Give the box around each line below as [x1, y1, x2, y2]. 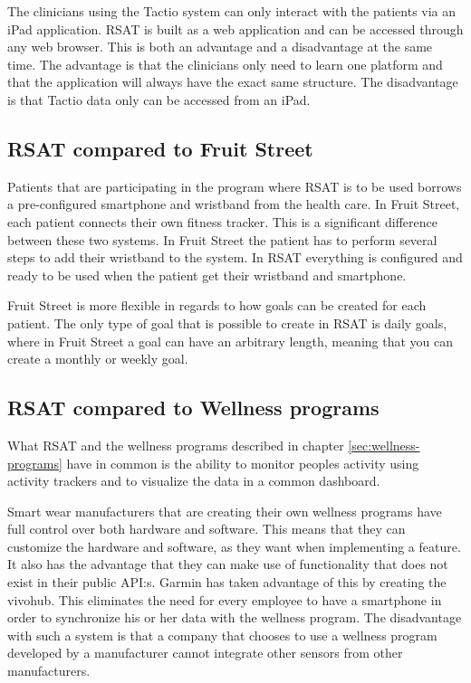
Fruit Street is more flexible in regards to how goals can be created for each [7, 296, 427, 315]
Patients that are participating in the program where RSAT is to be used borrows [7, 176, 462, 195]
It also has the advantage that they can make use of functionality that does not [7, 555, 448, 574]
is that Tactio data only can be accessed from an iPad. [7, 90, 311, 109]
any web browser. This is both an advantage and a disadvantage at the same [7, 37, 433, 56]
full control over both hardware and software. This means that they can [7, 519, 406, 538]
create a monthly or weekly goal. [7, 349, 188, 368]
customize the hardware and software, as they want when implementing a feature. [7, 536, 461, 555]
